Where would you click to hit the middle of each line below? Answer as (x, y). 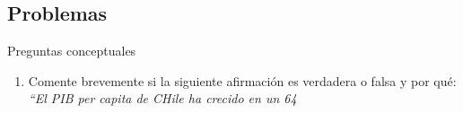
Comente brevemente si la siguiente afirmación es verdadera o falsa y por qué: (242, 80)
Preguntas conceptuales (72, 51)
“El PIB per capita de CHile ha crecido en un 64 (162, 98)
